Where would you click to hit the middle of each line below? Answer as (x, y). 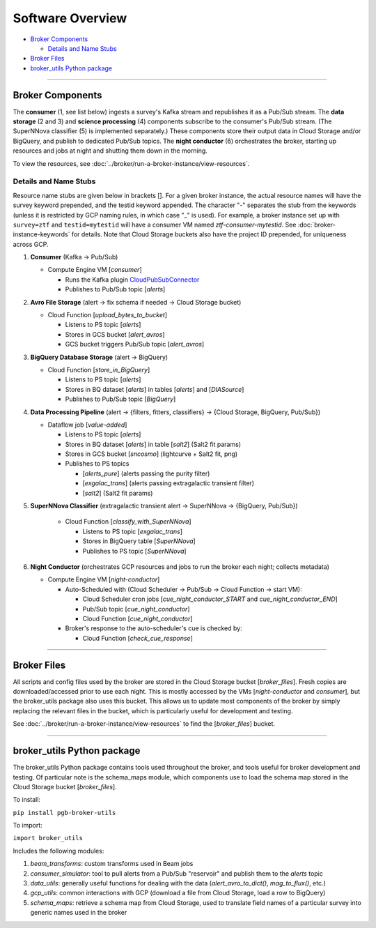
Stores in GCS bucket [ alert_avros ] (115, 334)
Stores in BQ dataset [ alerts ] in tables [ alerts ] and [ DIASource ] (155, 389)
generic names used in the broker (79, 913)
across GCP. (31, 244)
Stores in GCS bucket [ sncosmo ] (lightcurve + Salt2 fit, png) (151, 454)
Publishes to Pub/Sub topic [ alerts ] (115, 289)
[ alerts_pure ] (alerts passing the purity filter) (146, 473)
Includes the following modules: (58, 851)
